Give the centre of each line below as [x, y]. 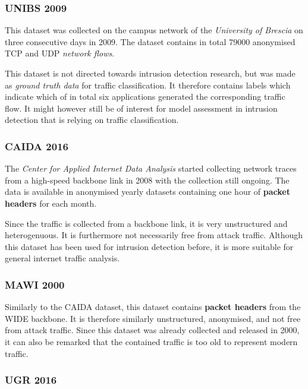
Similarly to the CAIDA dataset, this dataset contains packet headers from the [153, 307]
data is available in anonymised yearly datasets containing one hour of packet [147, 192]
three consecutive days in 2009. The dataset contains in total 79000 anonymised [150, 41]
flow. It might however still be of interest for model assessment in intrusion [141, 108]
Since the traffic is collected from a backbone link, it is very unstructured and [146, 223]
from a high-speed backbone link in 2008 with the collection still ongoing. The [147, 180]
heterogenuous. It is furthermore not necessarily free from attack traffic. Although [154, 235]
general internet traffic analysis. [62, 258]
